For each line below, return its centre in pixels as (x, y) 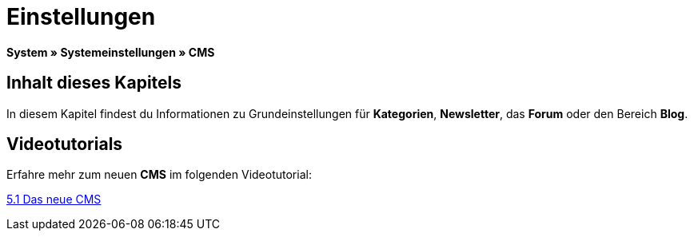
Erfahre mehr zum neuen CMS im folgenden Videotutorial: (159, 175)
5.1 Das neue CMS (54, 199)
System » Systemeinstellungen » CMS (111, 52)
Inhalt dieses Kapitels (94, 83)
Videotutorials (65, 144)
